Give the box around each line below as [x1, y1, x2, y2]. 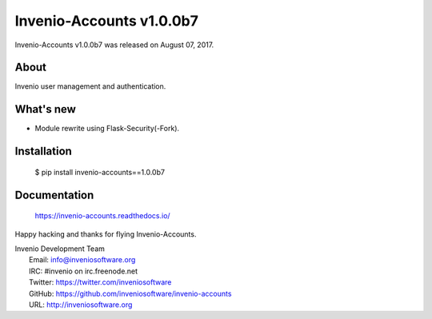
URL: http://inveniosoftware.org [29, 300, 133, 309]
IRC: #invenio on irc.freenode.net [29, 266, 138, 276]
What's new [14, 102, 76, 116]
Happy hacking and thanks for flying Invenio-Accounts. [14, 229, 197, 239]
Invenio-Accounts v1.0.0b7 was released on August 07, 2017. [14, 40, 214, 50]
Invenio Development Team [14, 244, 106, 253]
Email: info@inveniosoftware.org [29, 255, 136, 265]
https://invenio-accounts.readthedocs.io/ [34, 211, 171, 221]
